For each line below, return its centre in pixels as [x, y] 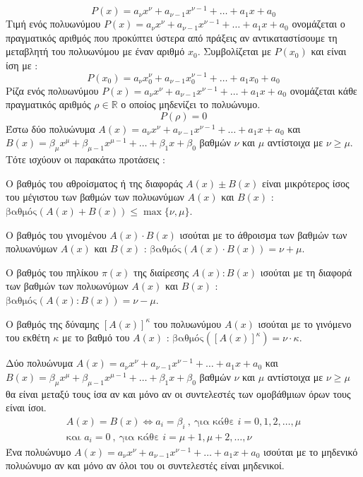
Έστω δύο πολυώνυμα [50, 128]
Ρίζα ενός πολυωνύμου [52, 90]
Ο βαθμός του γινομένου [56, 234]
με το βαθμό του [96, 337]
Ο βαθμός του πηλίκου [52, 272]
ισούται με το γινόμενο [305, 323]
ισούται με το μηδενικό [311, 451]
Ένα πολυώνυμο [38, 451]
